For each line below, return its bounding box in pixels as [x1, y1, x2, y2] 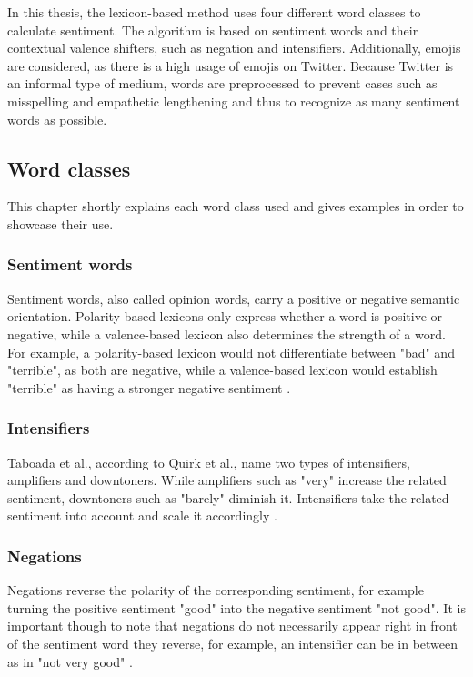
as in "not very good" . [7, 652, 133, 671]
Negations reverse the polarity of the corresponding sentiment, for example [7, 581, 424, 600]
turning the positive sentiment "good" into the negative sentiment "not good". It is [7, 598, 466, 617]
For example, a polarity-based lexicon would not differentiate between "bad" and [7, 342, 455, 361]
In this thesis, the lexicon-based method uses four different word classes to [7, 3, 421, 21]
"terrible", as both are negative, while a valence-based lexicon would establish [7, 360, 438, 379]
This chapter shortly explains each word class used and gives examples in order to [7, 197, 464, 216]
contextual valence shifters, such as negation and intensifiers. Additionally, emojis [7, 38, 461, 57]
